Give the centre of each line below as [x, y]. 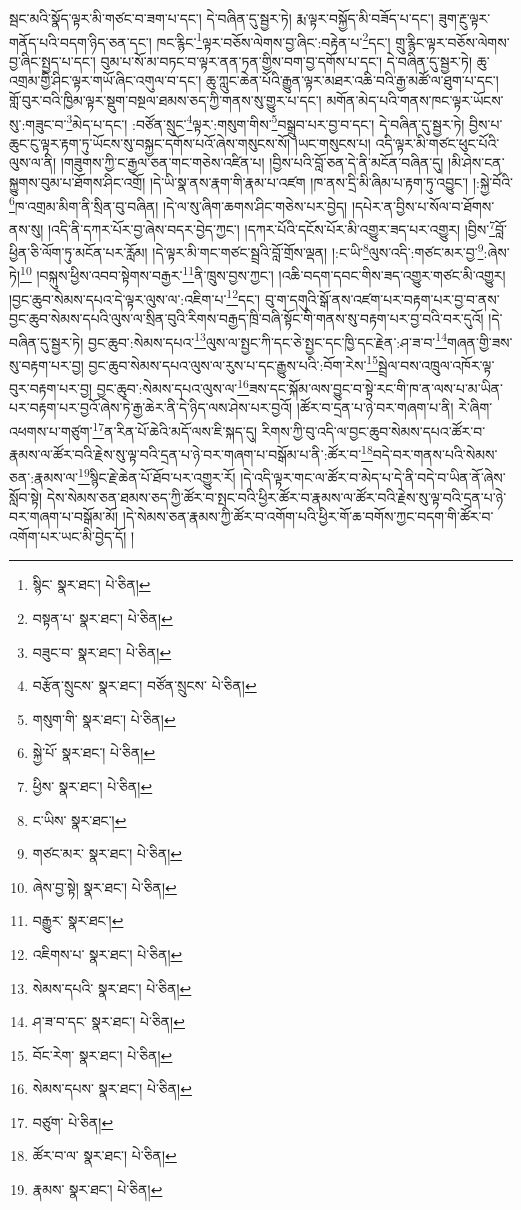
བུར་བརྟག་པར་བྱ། [51, 387]
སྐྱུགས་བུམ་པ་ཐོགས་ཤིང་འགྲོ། [77, 182]
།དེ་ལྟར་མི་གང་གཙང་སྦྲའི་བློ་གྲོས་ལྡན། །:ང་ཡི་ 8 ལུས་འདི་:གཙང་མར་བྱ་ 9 [318, 250]
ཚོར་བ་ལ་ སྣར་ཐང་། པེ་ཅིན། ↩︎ [104, 1155]
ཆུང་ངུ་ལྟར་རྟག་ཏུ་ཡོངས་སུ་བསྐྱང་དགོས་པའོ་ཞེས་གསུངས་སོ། [150, 142]
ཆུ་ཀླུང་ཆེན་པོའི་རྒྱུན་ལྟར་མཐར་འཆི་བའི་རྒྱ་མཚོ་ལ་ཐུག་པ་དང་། [352, 80]
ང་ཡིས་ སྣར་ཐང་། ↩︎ [79, 819]
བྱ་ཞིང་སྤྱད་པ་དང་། [52, 60]
